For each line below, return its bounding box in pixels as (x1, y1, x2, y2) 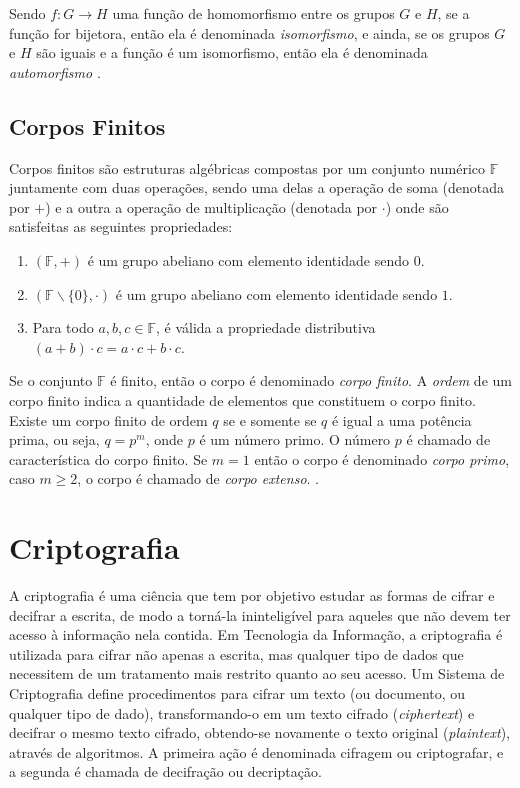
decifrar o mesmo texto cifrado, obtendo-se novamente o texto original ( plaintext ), (9, 722, 510, 743)
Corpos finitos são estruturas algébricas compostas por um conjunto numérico (9, 157, 486, 178)
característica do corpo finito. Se (9, 448, 208, 469)
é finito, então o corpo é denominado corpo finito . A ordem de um (110, 370, 512, 391)
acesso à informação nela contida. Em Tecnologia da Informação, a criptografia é (9, 624, 503, 645)
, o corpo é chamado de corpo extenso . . (77, 468, 320, 489)
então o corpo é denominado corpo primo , (254, 448, 510, 469)
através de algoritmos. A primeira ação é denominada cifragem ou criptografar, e (9, 741, 504, 762)
